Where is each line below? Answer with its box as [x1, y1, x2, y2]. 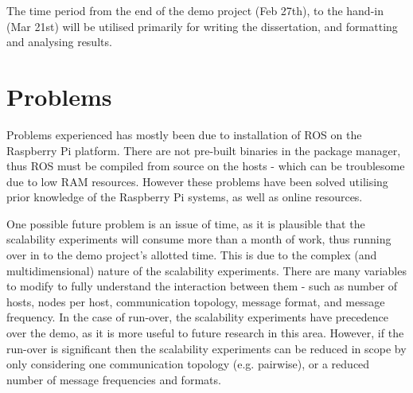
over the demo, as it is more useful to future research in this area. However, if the [6, 325, 404, 341]
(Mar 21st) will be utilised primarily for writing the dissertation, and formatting [6, 18, 398, 34]
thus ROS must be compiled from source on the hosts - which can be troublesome [6, 158, 405, 174]
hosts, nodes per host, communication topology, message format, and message [6, 293, 385, 309]
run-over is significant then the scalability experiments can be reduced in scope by [6, 340, 407, 356]
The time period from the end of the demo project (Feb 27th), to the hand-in [6, 2, 384, 18]
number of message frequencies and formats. [6, 371, 221, 387]
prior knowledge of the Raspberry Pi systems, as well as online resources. [6, 189, 363, 205]
